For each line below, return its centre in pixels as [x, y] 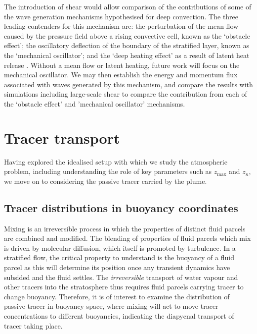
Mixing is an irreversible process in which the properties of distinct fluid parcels [125, 228]
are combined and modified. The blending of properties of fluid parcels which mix [128, 238]
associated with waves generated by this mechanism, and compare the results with [128, 84]
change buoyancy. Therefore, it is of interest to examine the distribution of [117, 296]
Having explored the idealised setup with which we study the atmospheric [116, 161]
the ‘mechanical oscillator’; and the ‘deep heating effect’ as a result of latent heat [127, 55]
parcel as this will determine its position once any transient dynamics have [117, 267]
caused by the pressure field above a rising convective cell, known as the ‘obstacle [127, 35]
